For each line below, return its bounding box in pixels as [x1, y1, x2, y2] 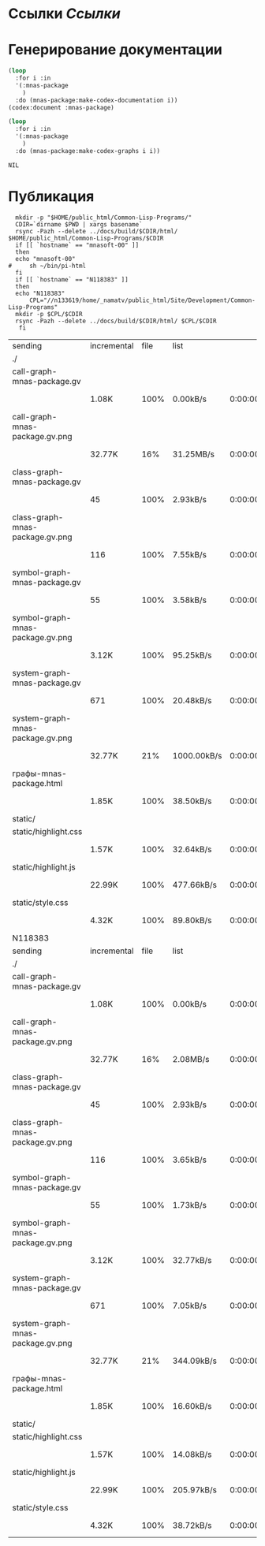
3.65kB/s [172, 1154, 207, 1165]
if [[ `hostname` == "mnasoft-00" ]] [15, 241, 140, 249]
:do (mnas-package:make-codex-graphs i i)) [15, 147, 160, 155]
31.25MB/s [172, 449, 215, 460]
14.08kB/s [172, 1448, 212, 1459]
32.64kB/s [172, 844, 212, 855]
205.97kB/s [172, 1484, 217, 1495]
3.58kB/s [172, 594, 207, 605]
